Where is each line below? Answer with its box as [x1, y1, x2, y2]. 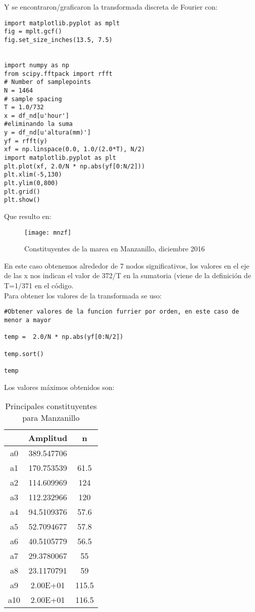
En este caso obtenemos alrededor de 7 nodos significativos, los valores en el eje [4, 260, 249, 271]
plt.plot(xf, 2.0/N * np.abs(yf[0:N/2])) [4, 162, 145, 170]
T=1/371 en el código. [4, 280, 74, 291]
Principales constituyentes [5, 400, 97, 412]
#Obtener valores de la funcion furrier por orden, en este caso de [4, 308, 239, 316]
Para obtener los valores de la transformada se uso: [4, 290, 162, 300]
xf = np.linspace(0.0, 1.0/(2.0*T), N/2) [4, 146, 145, 153]
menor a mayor [4, 316, 52, 324]
